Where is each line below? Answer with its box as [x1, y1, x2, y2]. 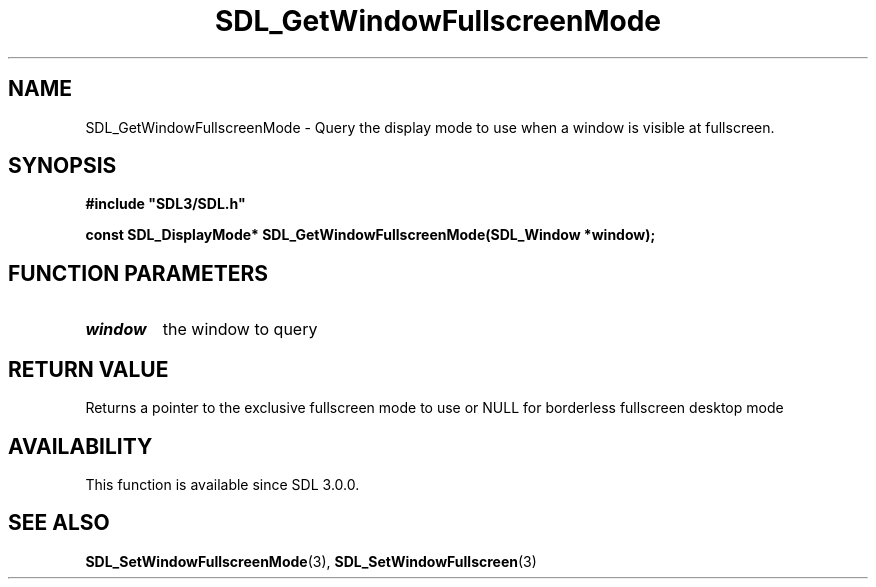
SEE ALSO [8, 510, 110, 536]
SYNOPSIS [8, 153, 117, 179]
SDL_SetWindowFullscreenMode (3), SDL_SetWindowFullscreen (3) [85, 552, 537, 570]
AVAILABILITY [8, 433, 153, 459]
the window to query [162, 319, 318, 340]
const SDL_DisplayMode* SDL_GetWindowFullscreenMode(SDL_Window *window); [85, 226, 656, 244]
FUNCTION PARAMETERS [8, 260, 268, 286]
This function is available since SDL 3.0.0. [85, 475, 360, 493]
